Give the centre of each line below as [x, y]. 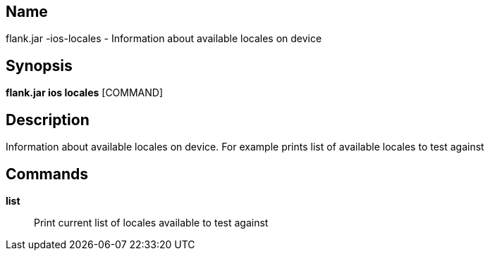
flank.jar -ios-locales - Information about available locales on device [164, 39]
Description [48, 120]
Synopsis [39, 65]
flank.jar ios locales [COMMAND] [85, 93]
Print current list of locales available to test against [151, 222]
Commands [47, 174]
